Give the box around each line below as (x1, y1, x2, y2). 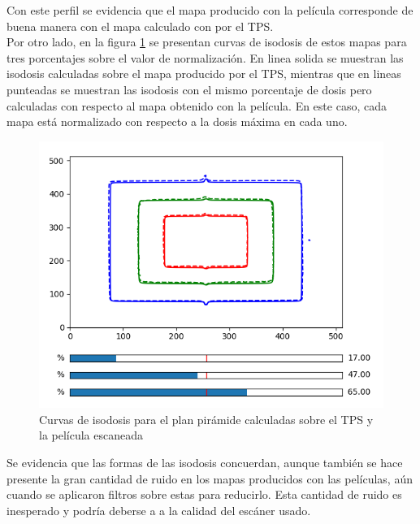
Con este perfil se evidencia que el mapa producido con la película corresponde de (6, 2, 414, 18)
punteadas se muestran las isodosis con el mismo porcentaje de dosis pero (6, 80, 372, 97)
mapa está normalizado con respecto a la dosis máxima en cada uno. (6, 113, 348, 130)
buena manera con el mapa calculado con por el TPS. (6, 17, 274, 34)
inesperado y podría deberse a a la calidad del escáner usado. (6, 501, 311, 518)
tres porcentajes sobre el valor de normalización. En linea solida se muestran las (6, 49, 404, 66)
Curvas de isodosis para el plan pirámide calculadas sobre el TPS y (39, 410, 374, 427)
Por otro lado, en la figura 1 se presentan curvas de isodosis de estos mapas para (6, 33, 407, 50)
